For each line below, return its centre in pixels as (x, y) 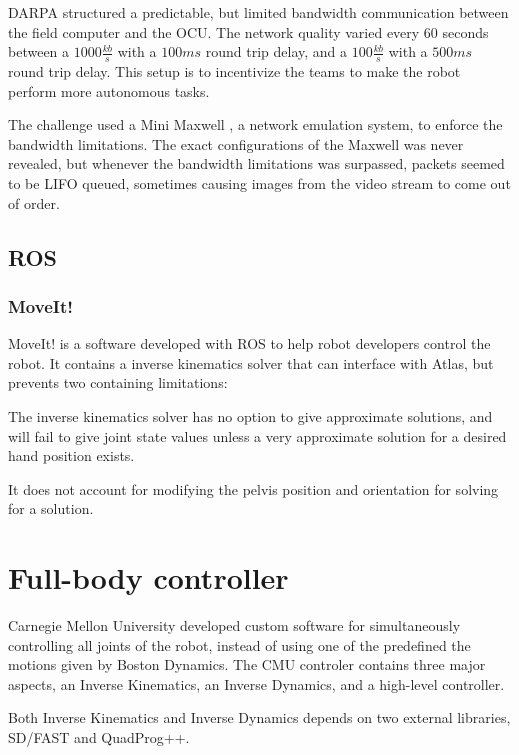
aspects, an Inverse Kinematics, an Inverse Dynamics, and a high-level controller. (256, 683)
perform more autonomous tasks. (109, 90)
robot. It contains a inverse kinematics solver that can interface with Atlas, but (251, 362)
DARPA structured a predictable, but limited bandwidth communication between (258, 12)
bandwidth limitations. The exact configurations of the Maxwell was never (236, 143)
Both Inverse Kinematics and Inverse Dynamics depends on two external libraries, (259, 717)
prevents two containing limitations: (118, 382)
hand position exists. (71, 455)
